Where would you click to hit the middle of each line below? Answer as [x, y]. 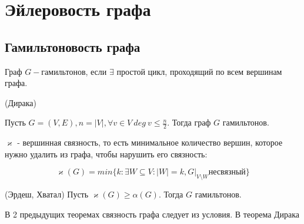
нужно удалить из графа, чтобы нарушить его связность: [106, 154]
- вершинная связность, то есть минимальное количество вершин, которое [150, 142]
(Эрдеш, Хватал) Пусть [47, 194]
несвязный [227, 172]
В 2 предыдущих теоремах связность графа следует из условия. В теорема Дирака [152, 214]
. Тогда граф [189, 122]
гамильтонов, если [74, 71]
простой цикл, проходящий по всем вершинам [199, 71]
